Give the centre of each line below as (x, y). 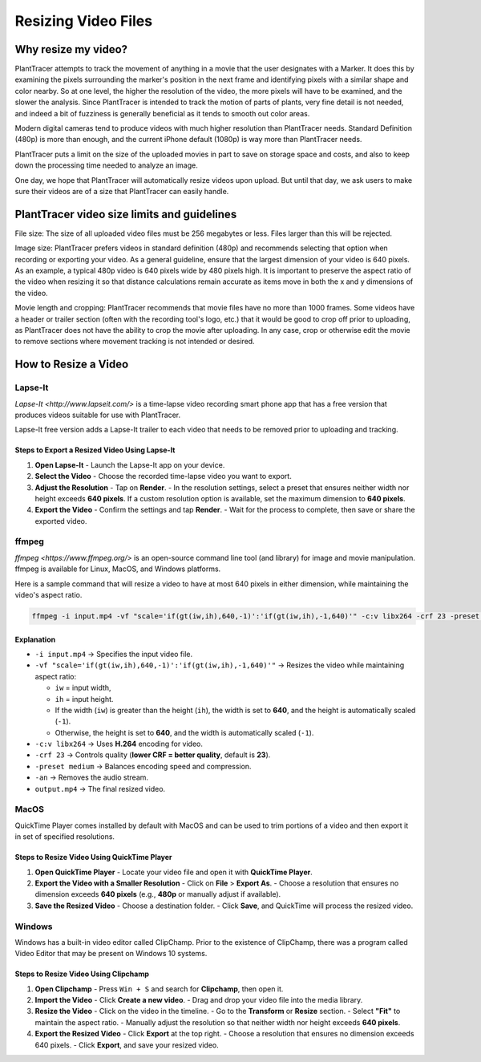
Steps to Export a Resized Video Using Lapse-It (95, 450)
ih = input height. (84, 699)
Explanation (35, 639)
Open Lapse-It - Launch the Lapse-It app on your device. (130, 464)
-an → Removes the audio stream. (91, 777)
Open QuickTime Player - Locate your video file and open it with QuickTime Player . (174, 872)
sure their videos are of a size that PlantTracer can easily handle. (122, 191)
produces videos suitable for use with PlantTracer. (98, 415)
